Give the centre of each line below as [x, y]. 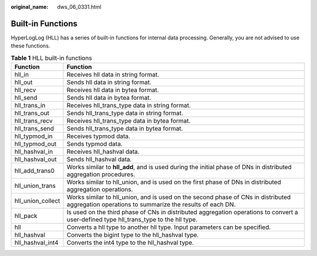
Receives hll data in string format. [113, 75]
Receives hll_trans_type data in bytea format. [129, 121]
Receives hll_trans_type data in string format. [129, 106]
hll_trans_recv [33, 121]
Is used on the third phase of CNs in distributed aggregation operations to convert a [183, 213]
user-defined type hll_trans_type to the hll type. [132, 220]
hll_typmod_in [33, 136]
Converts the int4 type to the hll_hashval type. [130, 242]
